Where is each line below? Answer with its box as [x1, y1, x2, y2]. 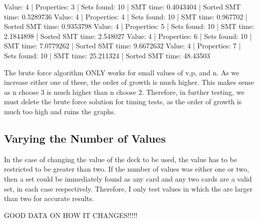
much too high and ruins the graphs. [4, 106, 116, 116]
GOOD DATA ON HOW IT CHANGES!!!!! [4, 210, 138, 220]
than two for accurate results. [4, 193, 94, 204]
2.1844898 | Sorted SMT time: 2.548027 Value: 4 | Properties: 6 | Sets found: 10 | [4, 30, 252, 41]
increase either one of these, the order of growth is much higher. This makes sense [4, 77, 255, 87]
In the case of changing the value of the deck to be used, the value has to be [4, 154, 237, 164]
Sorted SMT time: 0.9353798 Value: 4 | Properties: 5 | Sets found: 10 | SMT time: [4, 21, 255, 31]
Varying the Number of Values [4, 130, 166, 146]
